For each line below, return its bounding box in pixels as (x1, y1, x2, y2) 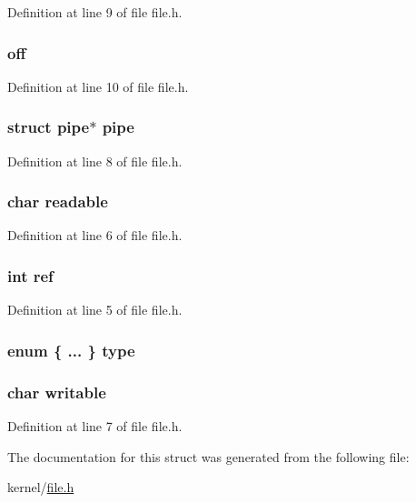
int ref (7, 264, 54, 287)
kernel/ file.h (7, 478, 74, 497)
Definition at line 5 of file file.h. (7, 300, 183, 319)
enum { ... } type (7, 338, 135, 361)
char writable (7, 380, 106, 403)
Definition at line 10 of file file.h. (7, 76, 189, 96)
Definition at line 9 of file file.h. (7, 3, 183, 21)
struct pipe (7, 116, 90, 138)
